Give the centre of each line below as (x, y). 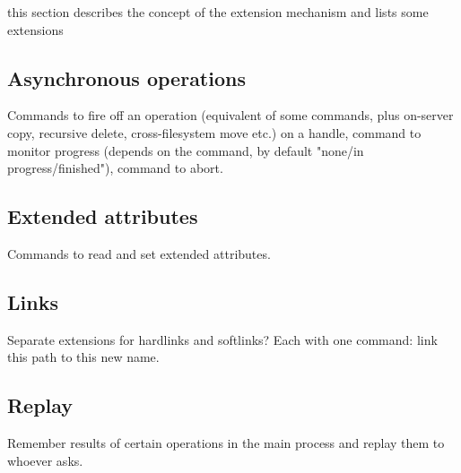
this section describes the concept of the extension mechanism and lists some (218, 12)
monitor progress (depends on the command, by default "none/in (186, 150)
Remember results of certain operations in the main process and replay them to (226, 443)
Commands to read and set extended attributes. (139, 253)
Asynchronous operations (126, 77)
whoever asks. (45, 460)
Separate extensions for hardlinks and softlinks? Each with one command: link (222, 339)
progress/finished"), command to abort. (115, 168)
